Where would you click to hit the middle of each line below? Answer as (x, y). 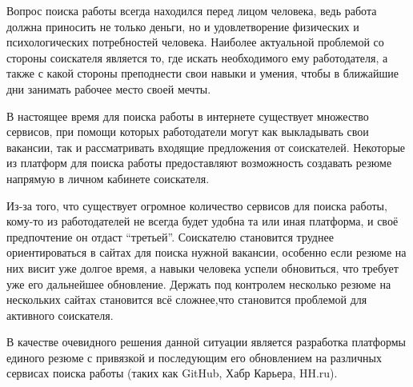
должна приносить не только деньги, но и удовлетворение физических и (183, 26)
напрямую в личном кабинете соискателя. (108, 178)
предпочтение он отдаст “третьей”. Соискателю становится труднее (170, 236)
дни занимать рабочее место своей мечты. (109, 88)
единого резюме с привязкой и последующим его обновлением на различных (194, 357)
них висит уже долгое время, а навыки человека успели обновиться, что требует (202, 267)
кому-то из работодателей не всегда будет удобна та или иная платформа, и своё (202, 221)
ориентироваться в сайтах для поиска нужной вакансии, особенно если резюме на (206, 252)
